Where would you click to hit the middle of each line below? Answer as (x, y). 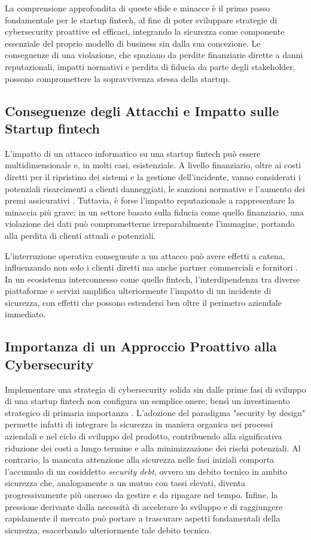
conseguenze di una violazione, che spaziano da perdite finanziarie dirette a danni (154, 55)
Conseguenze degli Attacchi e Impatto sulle (142, 110)
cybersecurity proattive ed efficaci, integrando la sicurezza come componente (145, 31)
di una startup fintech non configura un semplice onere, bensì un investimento (147, 401)
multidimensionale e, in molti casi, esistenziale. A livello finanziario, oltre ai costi (153, 165)
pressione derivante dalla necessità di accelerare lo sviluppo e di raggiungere (144, 506)
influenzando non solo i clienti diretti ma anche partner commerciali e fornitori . (151, 267)
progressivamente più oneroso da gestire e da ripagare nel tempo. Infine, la (141, 495)
